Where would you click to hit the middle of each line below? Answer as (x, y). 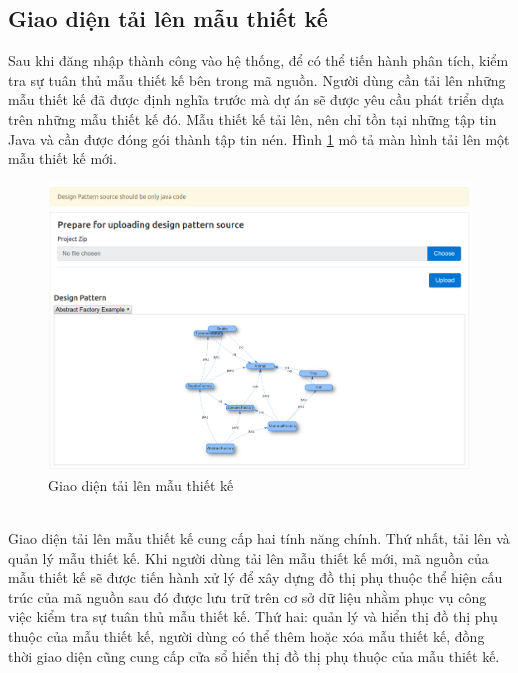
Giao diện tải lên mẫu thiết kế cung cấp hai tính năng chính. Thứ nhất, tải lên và (259, 538)
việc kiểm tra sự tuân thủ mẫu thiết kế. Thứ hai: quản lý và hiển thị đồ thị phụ (253, 616)
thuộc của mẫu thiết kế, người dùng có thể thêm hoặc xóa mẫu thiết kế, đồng (246, 635)
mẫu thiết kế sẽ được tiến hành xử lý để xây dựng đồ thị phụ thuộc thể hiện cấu (255, 577)
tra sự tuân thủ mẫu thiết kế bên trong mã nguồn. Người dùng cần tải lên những (257, 79)
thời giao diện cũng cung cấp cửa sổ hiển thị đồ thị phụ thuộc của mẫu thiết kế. (254, 655)
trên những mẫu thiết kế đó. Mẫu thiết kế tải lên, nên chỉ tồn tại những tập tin (252, 118)
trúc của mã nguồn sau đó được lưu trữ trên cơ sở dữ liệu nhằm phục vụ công (247, 596)
